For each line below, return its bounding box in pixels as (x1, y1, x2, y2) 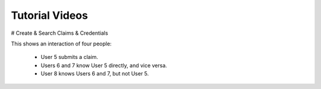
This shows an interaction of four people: (11, 40, 112, 47)
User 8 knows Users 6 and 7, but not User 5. (40, 70, 149, 77)
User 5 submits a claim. (40, 54, 98, 61)
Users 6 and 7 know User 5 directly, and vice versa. (40, 62, 168, 69)
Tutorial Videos (11, 9, 89, 22)
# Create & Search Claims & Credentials (11, 29, 108, 37)
